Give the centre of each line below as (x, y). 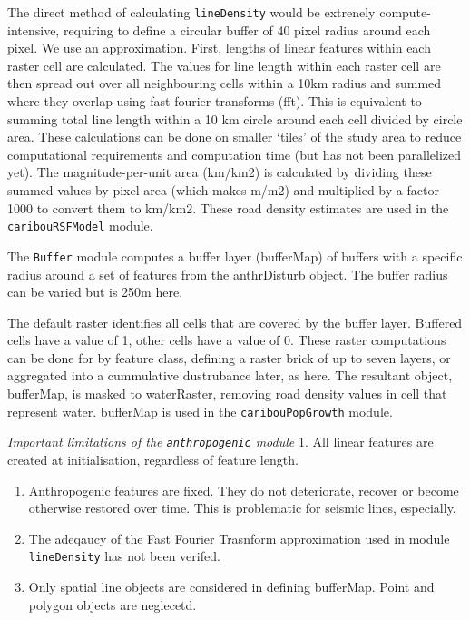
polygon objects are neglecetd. (113, 604)
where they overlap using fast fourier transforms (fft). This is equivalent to (215, 101)
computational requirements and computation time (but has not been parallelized (235, 154)
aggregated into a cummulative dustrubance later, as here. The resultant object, (230, 375)
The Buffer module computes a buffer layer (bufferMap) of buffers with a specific (235, 256)
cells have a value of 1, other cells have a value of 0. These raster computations (227, 340)
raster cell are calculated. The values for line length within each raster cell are (224, 65)
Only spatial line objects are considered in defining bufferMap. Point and (231, 586)
